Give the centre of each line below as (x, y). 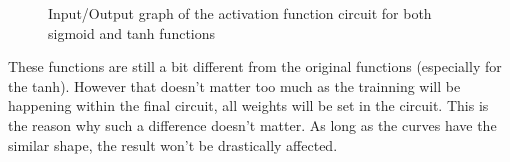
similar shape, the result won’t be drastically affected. (173, 144)
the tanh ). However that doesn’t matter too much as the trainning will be (234, 85)
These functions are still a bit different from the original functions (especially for (255, 66)
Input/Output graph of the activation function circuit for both (240, 13)
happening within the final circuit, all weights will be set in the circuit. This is (248, 105)
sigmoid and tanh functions (132, 32)
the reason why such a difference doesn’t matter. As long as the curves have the (252, 124)
